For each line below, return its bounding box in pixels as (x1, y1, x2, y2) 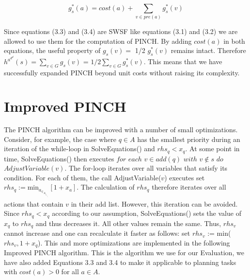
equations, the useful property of (4, 45, 101, 55)
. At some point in (185, 143, 240, 154)
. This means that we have (143, 56, 222, 67)
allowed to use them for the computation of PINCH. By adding (4, 35, 192, 46)
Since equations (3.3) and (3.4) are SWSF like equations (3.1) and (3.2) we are (4, 26, 238, 36)
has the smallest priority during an (137, 134, 240, 144)
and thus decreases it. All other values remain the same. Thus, (35, 218, 221, 228)
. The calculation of (77, 182, 135, 192)
